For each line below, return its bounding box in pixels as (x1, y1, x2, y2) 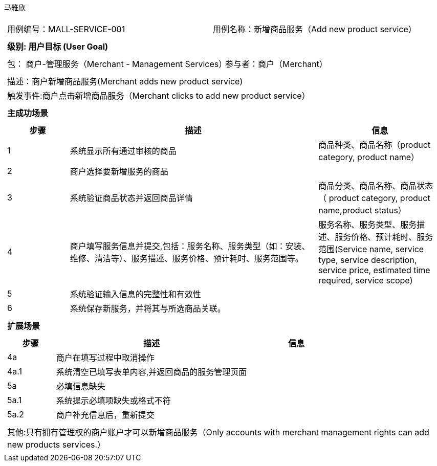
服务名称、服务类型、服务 (318, 219, 417, 230)
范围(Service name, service (318, 244, 424, 254)
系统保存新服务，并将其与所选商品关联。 (70, 303, 226, 314)
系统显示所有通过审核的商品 (70, 146, 177, 156)
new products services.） (7, 439, 106, 450)
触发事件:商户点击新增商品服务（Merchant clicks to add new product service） (7, 91, 310, 101)
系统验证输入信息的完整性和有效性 (70, 289, 201, 299)
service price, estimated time (318, 265, 430, 275)
